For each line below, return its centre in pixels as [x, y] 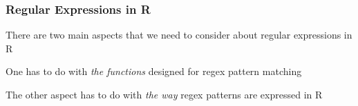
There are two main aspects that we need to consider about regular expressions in [179, 35]
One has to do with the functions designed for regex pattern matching [154, 71]
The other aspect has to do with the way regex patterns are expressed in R [164, 94]
